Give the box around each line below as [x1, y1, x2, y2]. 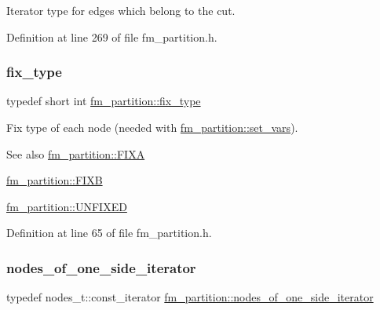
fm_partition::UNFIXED [6, 198, 127, 214]
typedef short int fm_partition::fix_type [6, 93, 201, 109]
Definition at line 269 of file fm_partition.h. [6, 28, 217, 45]
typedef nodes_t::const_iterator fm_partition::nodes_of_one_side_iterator [6, 289, 374, 305]
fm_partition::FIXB [6, 172, 103, 188]
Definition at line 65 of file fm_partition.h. [6, 224, 212, 241]
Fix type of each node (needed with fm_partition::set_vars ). [6, 119, 298, 135]
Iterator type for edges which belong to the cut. [6, 2, 236, 18]
